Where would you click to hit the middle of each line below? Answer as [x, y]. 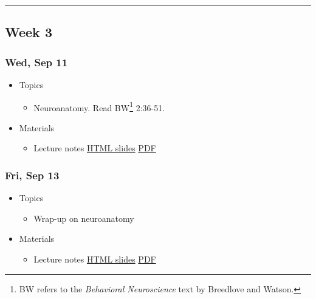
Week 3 [29, 32]
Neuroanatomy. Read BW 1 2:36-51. [99, 106]
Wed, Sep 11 [36, 62]
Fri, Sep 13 [32, 175]
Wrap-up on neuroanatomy [84, 218]
